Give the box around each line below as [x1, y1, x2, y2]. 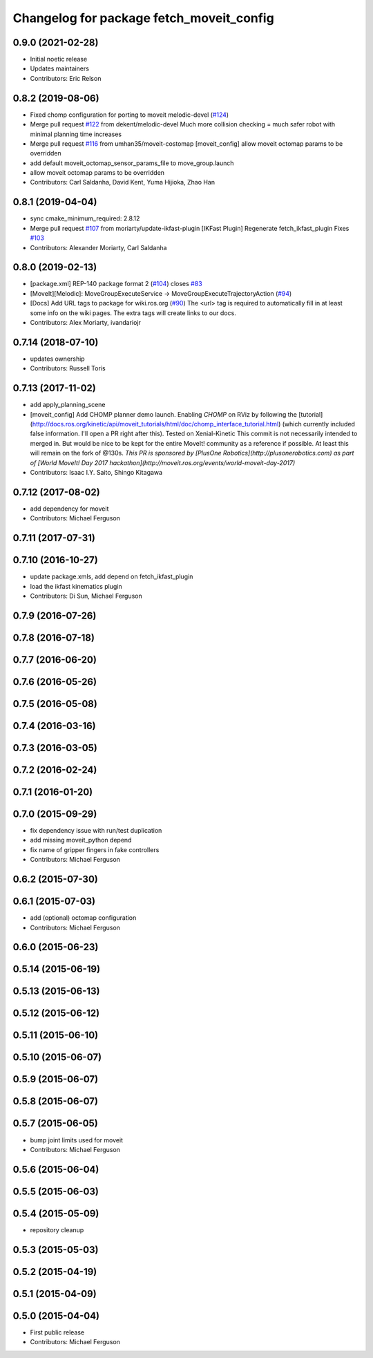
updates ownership [30, 355, 86, 363]
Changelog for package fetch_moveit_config [12, 10, 274, 26]
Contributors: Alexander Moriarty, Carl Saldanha [30, 243, 167, 252]
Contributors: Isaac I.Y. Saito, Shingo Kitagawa [30, 468, 162, 476]
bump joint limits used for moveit [30, 1135, 124, 1144]
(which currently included [282, 420, 356, 428]
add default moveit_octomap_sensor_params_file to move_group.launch [30, 159, 234, 167]
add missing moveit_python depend [30, 836, 132, 845]
